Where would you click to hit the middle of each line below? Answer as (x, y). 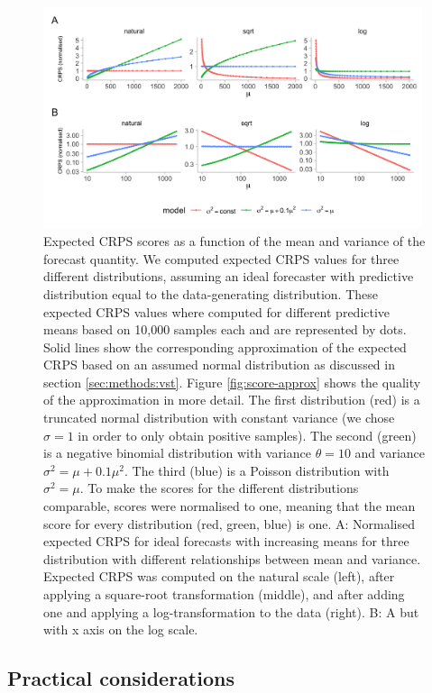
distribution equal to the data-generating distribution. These (211, 293)
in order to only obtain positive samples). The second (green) (247, 435)
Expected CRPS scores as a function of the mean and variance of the (234, 241)
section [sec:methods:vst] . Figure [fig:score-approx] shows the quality (232, 382)
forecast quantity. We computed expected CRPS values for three (221, 258)
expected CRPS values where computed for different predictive (217, 311)
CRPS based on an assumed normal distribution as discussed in (219, 365)
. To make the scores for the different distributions (219, 488)
